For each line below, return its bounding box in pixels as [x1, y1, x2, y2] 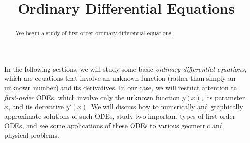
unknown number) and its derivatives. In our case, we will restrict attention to [4, 83, 237, 93]
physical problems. [4, 129, 59, 140]
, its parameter [201, 92, 245, 102]
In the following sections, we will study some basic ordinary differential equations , [4, 63, 247, 73]
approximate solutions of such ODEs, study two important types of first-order [4, 111, 235, 121]
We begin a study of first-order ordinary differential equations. [15, 29, 173, 37]
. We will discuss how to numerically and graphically [87, 101, 243, 112]
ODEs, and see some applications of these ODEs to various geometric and [4, 120, 223, 130]
